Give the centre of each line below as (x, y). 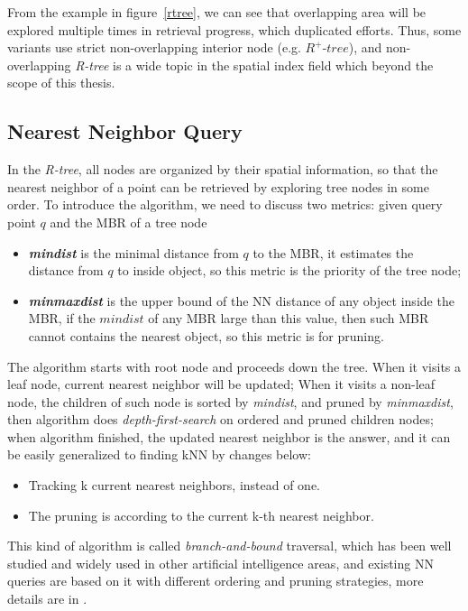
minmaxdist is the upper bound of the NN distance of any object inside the (241, 300)
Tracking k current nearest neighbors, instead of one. (174, 485)
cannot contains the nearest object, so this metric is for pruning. (206, 335)
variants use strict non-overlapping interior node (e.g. (154, 47)
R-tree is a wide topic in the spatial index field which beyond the (254, 65)
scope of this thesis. (61, 83)
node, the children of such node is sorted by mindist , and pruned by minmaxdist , (230, 401)
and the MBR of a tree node (128, 222)
